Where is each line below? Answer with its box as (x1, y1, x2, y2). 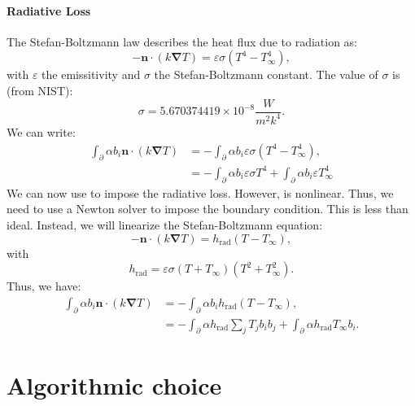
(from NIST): (7, 81, 73, 98)
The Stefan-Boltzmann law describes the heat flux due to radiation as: (7, 33, 358, 50)
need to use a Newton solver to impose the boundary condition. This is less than (7, 200, 408, 217)
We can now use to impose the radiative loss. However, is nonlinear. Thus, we (7, 184, 394, 201)
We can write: (7, 123, 76, 140)
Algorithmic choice (7, 368, 222, 401)
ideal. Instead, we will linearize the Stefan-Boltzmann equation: (7, 216, 323, 233)
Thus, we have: (7, 277, 81, 295)
